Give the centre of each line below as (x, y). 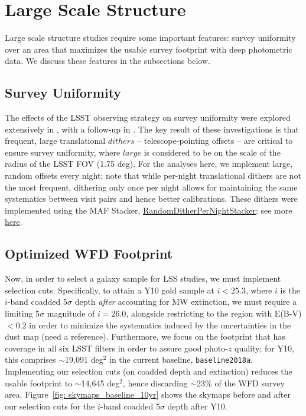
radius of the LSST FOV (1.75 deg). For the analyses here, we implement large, (149, 164)
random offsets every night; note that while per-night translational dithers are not (153, 175)
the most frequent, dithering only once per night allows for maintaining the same (151, 187)
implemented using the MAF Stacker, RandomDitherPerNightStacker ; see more (149, 210)
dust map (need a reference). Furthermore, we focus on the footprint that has (145, 336)
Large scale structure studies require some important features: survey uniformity (150, 38)
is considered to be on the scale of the (212, 152)
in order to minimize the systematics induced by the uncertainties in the (160, 325)
